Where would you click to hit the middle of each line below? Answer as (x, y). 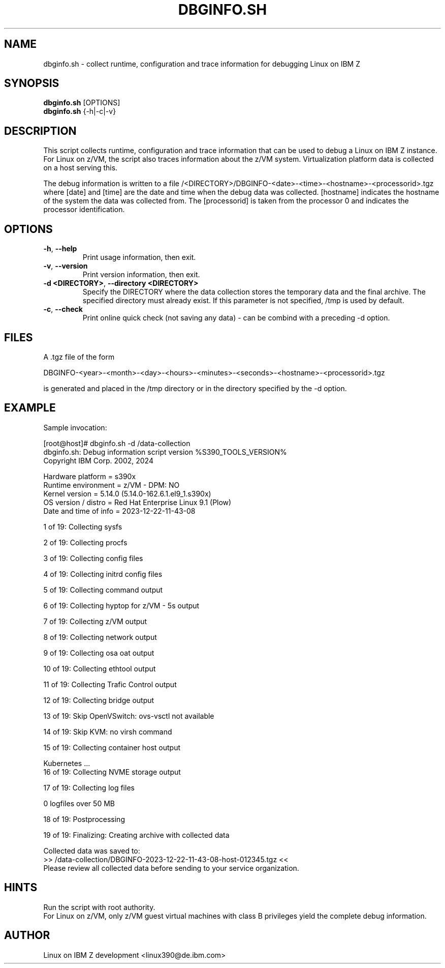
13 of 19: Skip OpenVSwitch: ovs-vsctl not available (129, 716)
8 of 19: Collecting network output (100, 637)
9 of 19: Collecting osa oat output (99, 653)
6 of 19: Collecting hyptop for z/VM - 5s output (121, 605)
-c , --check (63, 309)
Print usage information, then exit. (139, 257)
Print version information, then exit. (141, 275)
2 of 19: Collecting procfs (85, 542)
